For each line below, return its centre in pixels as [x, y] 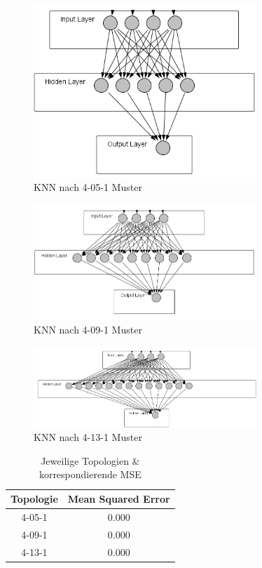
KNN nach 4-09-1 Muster [88, 330]
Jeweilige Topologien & [90, 460]
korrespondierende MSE [90, 474]
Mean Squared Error [119, 498]
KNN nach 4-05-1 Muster [88, 187]
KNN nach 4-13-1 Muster [88, 437]
